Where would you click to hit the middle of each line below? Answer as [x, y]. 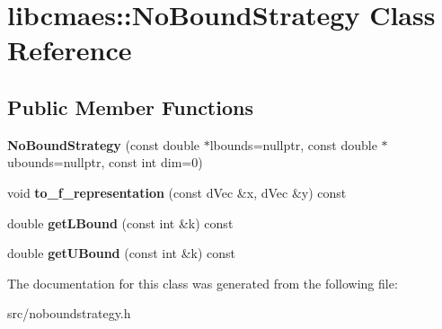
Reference [70, 50]
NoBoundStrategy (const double [104, 144]
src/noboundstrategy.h [69, 313]
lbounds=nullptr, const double [293, 144]
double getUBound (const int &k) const [122, 253]
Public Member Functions [130, 107]
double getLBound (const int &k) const [120, 222]
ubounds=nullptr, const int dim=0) [105, 162]
